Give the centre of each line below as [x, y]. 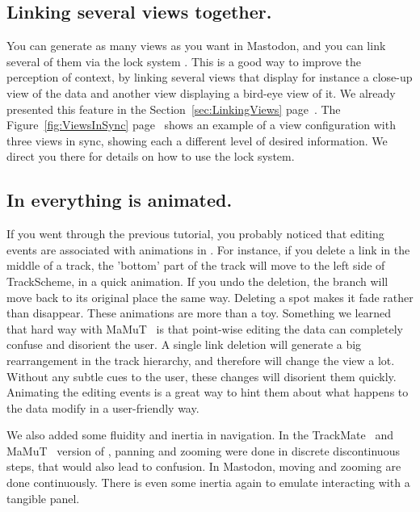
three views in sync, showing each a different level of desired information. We [197, 140]
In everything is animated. [120, 200]
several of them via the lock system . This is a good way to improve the [184, 61]
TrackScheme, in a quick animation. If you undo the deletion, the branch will [197, 281]
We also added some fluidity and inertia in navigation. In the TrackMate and [200, 435]
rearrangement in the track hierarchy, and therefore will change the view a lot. [201, 360]
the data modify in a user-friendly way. [103, 407]
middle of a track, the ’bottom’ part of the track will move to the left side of [196, 265]
